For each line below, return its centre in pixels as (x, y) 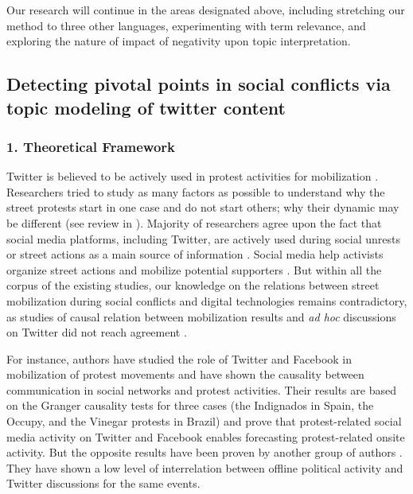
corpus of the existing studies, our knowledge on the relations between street (193, 285)
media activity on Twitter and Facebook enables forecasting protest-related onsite (206, 436)
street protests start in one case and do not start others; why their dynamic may (203, 207)
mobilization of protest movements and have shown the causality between (185, 374)
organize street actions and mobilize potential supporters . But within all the (194, 269)
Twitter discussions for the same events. (103, 483)
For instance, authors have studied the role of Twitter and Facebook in (179, 358)
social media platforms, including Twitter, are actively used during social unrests (203, 238)
